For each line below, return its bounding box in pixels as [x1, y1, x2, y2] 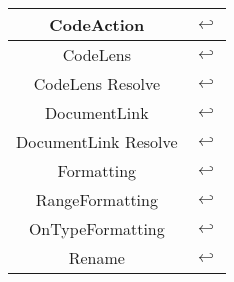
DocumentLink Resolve [16, 130, 178, 153]
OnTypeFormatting [28, 217, 165, 240]
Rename [68, 246, 125, 269]
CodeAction [49, 13, 145, 36]
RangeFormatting [35, 188, 158, 211]
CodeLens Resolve [33, 72, 160, 95]
